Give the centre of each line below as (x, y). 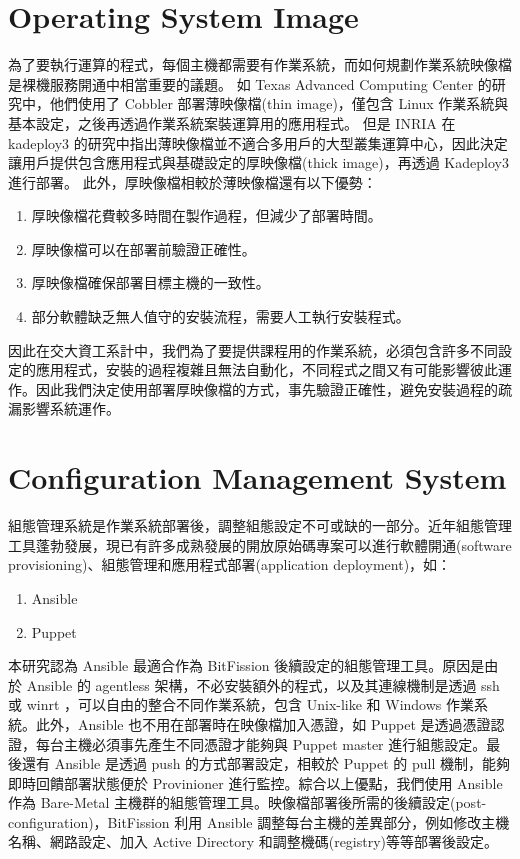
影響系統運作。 (70, 408)
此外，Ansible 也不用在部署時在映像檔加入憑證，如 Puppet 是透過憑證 (263, 723)
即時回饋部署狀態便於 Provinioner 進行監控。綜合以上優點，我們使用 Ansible (255, 782)
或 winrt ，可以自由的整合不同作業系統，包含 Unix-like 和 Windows (225, 704)
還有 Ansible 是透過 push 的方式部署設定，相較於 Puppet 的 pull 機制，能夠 (266, 763)
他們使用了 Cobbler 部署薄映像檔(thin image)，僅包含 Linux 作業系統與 (279, 103)
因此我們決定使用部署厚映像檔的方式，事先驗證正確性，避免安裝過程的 (266, 388)
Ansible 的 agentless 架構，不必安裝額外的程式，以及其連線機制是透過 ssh (263, 684)
